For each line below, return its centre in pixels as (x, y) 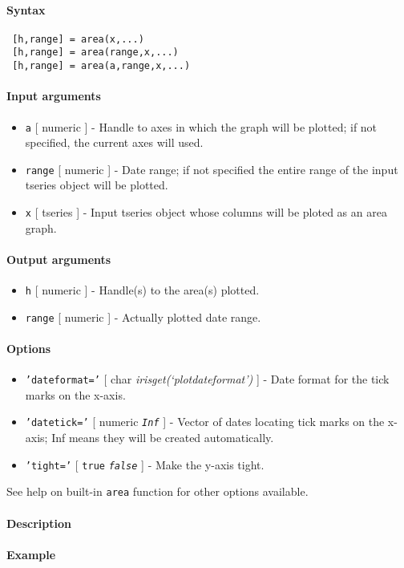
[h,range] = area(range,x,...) (95, 53)
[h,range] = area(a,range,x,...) (101, 66)
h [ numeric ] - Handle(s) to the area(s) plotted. (142, 290)
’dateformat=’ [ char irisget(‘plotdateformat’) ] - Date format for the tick (207, 379)
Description (39, 523)
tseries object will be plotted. (97, 185)
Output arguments (59, 259)
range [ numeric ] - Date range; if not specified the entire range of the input (212, 169)
